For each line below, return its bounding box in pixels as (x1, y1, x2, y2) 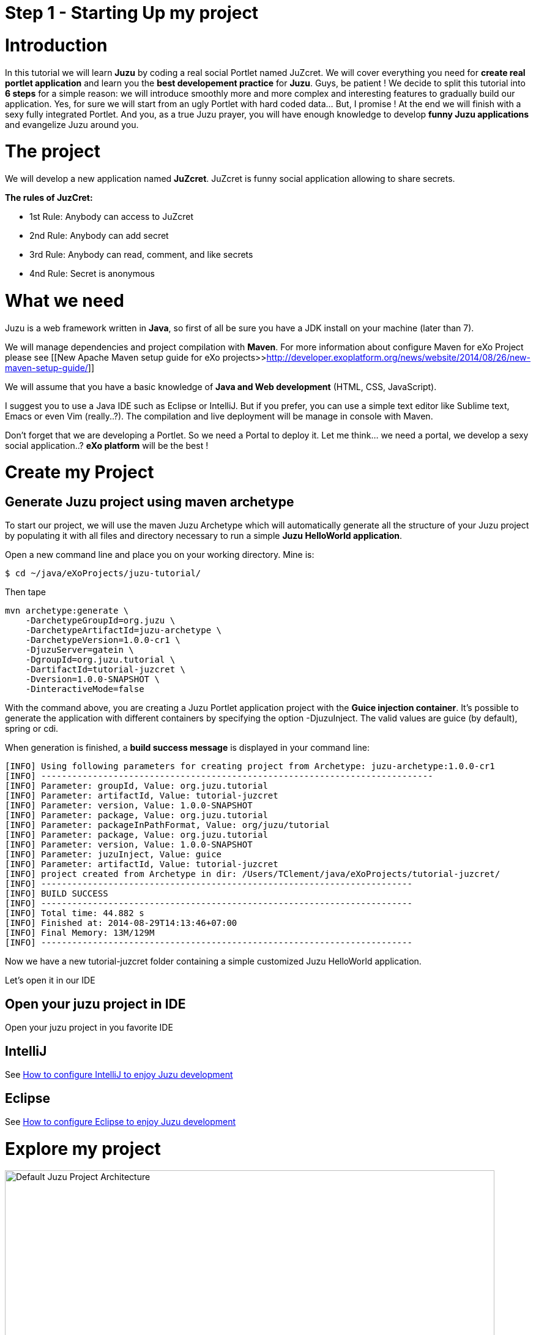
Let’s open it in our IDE (5, 975, 95, 986)
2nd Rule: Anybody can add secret (29, 230, 169, 241)
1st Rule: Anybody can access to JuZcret (29, 211, 194, 222)
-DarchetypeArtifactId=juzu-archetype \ (25, 625, 222, 636)
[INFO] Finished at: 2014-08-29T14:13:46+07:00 (5, 918, 237, 928)
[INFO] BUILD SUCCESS (5, 889, 108, 899)
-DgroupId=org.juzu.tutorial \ (25, 655, 176, 665)
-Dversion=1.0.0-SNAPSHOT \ (25, 674, 160, 685)
